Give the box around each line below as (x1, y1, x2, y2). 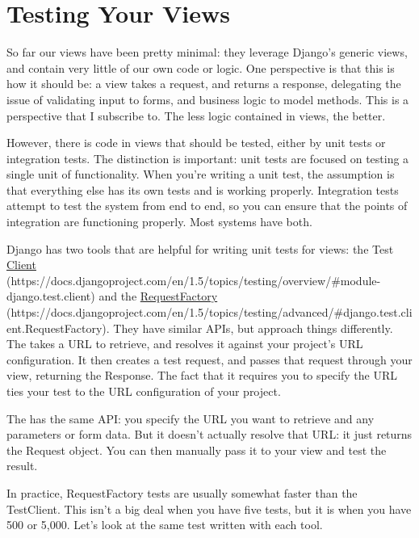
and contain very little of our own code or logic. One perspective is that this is (6, 59, 395, 76)
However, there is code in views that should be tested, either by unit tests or (6, 134, 386, 151)
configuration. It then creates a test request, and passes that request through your (6, 351, 413, 368)
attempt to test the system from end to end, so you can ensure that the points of (6, 197, 408, 214)
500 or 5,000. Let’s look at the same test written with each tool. (6, 516, 323, 533)
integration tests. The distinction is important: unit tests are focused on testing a (6, 149, 409, 166)
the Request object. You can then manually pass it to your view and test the (6, 441, 387, 458)
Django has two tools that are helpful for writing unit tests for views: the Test (6, 240, 394, 257)
